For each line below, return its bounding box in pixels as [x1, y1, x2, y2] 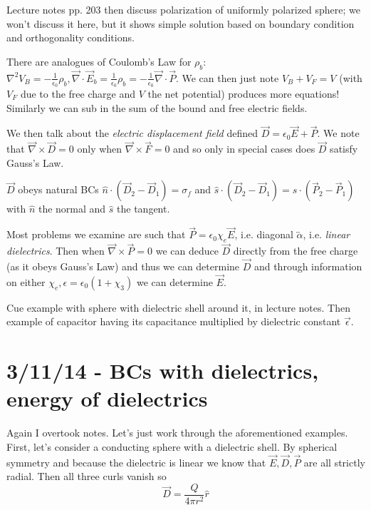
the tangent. [117, 201, 170, 216]
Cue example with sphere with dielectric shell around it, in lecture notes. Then [6, 300, 350, 315]
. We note [317, 126, 360, 141]
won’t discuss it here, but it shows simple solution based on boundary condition [6, 16, 355, 31]
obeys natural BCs [18, 182, 99, 197]
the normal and [38, 201, 106, 216]
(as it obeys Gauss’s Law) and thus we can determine [6, 259, 240, 274]
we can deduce [155, 243, 219, 258]
